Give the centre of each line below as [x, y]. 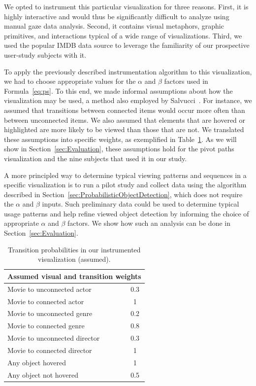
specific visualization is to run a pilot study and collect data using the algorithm [125, 185]
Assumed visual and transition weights [74, 276]
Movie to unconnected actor [49, 289]
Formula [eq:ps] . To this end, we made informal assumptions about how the [118, 90]
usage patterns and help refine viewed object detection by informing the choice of [127, 213]
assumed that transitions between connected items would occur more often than [125, 110]
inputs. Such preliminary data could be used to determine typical [141, 204]
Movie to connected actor [46, 301]
